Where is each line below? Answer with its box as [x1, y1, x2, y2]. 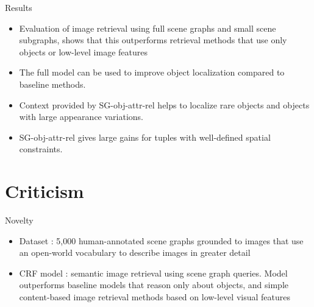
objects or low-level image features [19, 45, 148, 58]
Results [5, 1, 32, 13]
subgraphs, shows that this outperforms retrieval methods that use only [19, 34, 287, 46]
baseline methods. [19, 77, 86, 90]
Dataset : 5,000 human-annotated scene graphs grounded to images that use [19, 234, 304, 247]
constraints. [19, 143, 63, 155]
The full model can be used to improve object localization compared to [19, 66, 285, 79]
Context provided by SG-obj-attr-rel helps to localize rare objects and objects [19, 98, 310, 111]
